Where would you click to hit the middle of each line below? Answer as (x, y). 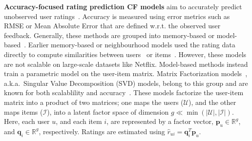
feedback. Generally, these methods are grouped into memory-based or (109, 35)
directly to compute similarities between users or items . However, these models (125, 54)
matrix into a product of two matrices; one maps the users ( (94, 102)
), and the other (212, 102)
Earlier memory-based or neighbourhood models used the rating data (132, 45)
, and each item (79, 121)
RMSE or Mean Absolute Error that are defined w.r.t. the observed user (112, 26)
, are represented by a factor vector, (160, 121)
